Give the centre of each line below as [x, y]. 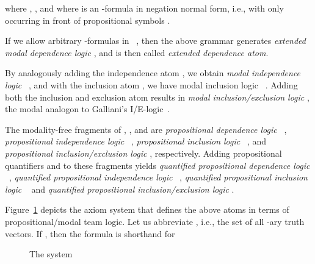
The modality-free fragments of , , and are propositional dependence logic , [146, 129]
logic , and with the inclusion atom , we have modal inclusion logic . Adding [151, 84]
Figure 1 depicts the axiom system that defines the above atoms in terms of [147, 209]
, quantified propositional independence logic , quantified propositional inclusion [158, 177]
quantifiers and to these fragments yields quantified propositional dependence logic [157, 165]
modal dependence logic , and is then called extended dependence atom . [137, 52]
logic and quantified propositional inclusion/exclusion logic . [120, 189]
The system [51, 254]
